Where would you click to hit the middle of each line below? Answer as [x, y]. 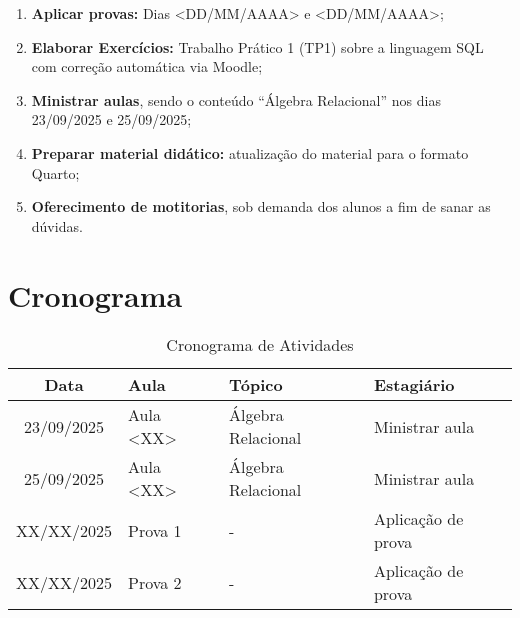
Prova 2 [155, 582]
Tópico [256, 385]
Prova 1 [155, 530]
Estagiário [414, 385]
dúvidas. [57, 225]
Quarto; [55, 172]
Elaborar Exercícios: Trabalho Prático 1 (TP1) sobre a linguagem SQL [257, 46]
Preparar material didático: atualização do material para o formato [250, 152]
